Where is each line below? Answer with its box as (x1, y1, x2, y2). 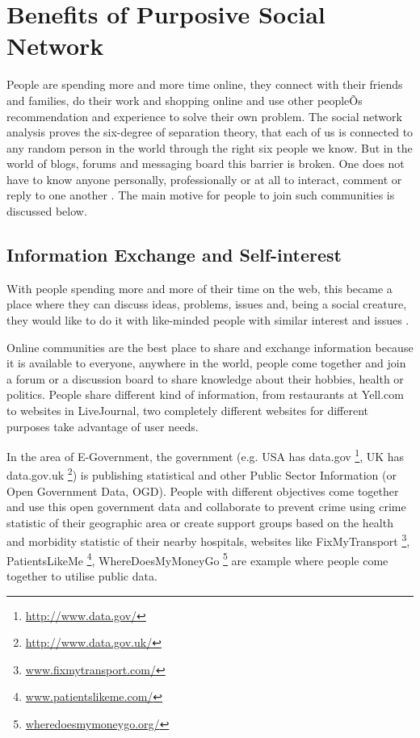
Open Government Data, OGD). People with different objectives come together (6, 482, 399, 499)
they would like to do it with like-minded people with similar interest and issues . (6, 312, 409, 329)
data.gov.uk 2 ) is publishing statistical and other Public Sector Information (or (6, 464, 397, 484)
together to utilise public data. (6, 567, 157, 584)
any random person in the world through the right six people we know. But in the (6, 139, 413, 156)
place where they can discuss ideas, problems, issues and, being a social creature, (6, 296, 407, 312)
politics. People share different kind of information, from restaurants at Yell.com (6, 386, 404, 403)
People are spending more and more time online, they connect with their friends (6, 76, 403, 93)
